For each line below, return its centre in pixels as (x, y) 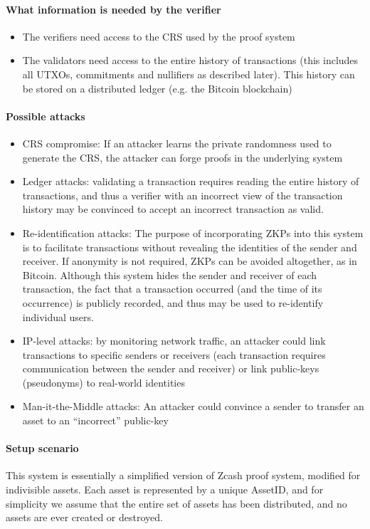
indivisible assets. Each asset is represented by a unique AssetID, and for (165, 489)
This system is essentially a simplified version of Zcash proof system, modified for (183, 475)
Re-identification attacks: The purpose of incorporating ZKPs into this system (193, 232)
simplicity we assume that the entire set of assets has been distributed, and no (176, 503)
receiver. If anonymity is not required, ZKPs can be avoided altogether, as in (190, 261)
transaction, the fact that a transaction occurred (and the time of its (172, 289)
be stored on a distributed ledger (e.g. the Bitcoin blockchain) (157, 88)
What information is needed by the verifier (113, 9)
